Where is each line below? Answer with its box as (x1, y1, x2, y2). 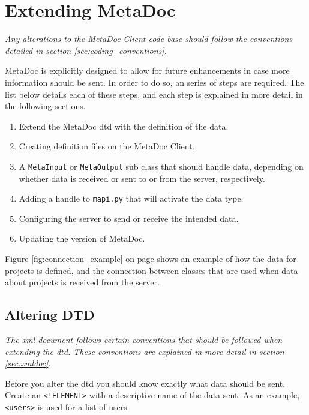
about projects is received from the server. (5, 276, 160, 288)
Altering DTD (5, 305, 95, 324)
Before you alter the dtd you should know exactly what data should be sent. (5, 377, 286, 389)
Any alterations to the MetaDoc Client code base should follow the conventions (5, 32, 293, 45)
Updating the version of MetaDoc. (19, 232, 145, 245)
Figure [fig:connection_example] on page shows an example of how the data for (5, 252, 296, 264)
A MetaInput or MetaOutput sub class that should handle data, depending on (19, 160, 304, 172)
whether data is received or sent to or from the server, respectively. (19, 172, 265, 184)
